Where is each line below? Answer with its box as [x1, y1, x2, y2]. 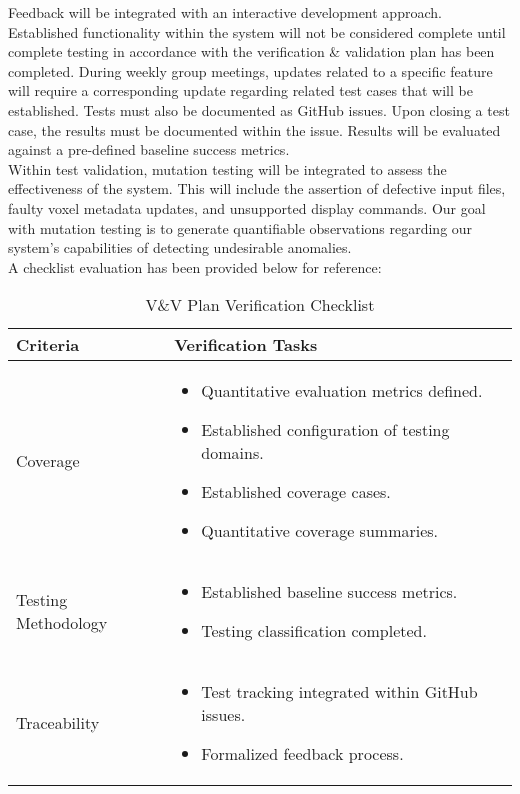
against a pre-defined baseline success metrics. [8, 139, 290, 160]
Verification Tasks [174, 333, 318, 357]
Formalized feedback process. [201, 742, 404, 766]
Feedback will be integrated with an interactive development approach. [8, 2, 442, 22]
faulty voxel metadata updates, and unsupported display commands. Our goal [8, 197, 486, 218]
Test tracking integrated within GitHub [201, 680, 478, 704]
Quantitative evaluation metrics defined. [201, 379, 483, 403]
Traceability [16, 711, 100, 735]
